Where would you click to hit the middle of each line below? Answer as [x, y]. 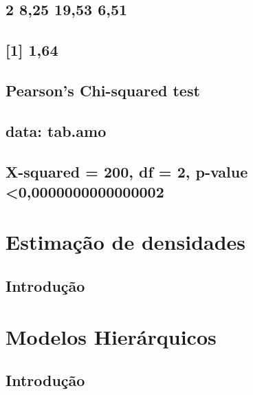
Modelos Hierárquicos [111, 336]
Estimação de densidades [126, 242]
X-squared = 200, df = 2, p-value [127, 171]
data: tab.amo [56, 130]
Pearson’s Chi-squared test [103, 90]
